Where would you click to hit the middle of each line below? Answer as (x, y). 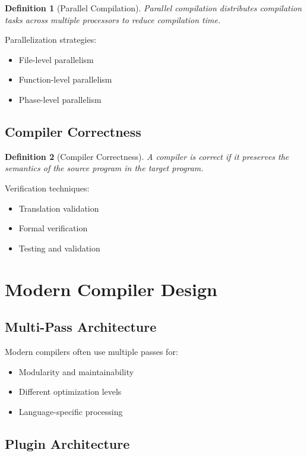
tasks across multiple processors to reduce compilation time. (113, 19)
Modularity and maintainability (76, 371)
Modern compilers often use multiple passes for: (91, 351)
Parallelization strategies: (51, 40)
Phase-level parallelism (60, 99)
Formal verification (53, 228)
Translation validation (59, 208)
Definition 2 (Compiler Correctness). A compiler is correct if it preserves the (147, 156)
